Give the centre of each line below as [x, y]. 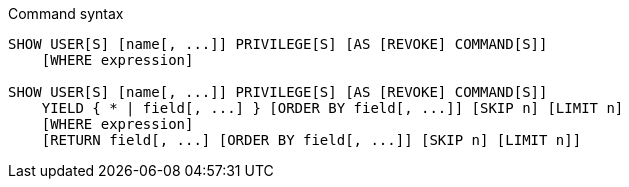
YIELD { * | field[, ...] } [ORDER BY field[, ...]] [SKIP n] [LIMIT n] [332, 108]
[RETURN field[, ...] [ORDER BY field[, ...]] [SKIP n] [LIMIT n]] [311, 140]
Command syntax [66, 13]
